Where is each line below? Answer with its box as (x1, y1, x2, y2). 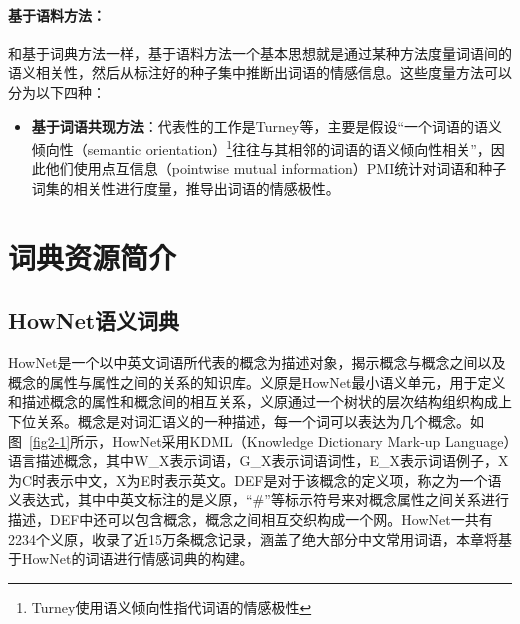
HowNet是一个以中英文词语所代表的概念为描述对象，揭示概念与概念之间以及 (8, 352, 506, 373)
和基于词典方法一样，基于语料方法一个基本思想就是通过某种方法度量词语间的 (8, 42, 512, 63)
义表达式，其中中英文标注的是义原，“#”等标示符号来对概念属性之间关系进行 (8, 489, 509, 510)
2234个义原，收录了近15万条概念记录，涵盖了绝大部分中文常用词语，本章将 (8, 528, 498, 549)
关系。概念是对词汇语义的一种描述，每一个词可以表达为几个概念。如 (35, 410, 484, 431)
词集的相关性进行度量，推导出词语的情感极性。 (31, 178, 340, 199)
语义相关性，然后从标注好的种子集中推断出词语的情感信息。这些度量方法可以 (8, 62, 512, 83)
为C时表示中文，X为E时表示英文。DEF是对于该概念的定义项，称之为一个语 (8, 469, 502, 490)
